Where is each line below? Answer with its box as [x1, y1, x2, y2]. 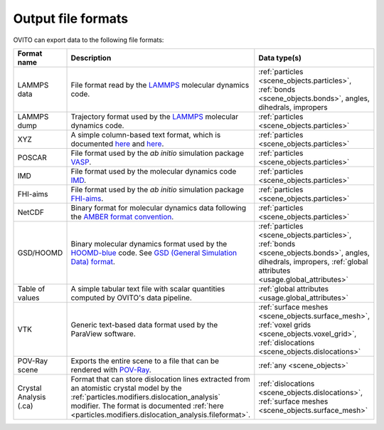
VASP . [70, 157, 92, 167]
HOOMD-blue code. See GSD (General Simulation [70, 248, 238, 258]
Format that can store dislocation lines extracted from [70, 374, 250, 384]
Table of [17, 283, 46, 293]
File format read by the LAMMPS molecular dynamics [70, 80, 250, 90]
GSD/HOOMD [17, 248, 63, 258]
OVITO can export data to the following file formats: [13, 36, 164, 44]
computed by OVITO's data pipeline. [70, 293, 192, 303]
